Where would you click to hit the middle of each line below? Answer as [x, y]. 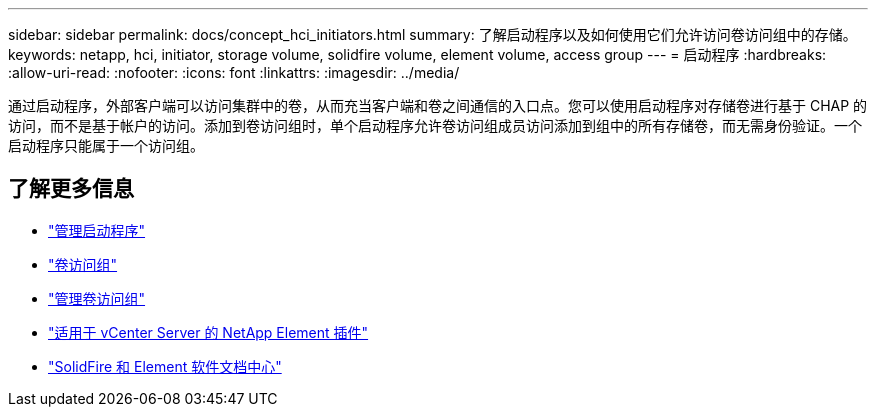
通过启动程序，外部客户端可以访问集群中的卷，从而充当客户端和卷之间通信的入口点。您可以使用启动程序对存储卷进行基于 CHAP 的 [438, 105]
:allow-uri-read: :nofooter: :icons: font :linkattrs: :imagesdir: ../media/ [234, 72]
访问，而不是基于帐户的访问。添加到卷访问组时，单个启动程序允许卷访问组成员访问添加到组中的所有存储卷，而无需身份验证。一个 [435, 125]
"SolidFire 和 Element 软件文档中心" [165, 366]
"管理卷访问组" [97, 298]
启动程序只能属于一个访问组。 [106, 145]
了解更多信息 [71, 189]
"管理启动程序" [97, 230]
